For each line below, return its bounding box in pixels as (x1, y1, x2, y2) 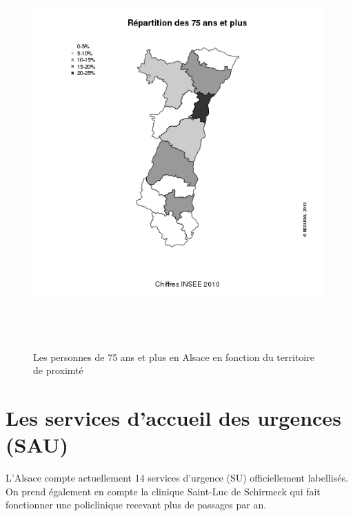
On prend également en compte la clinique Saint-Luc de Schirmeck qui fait (6, 484, 321, 498)
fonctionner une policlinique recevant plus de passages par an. (6, 497, 267, 512)
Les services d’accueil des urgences (6, 403, 341, 431)
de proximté (33, 363, 83, 378)
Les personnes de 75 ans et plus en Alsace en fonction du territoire (33, 349, 314, 364)
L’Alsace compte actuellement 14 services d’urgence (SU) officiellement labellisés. (6, 471, 348, 485)
